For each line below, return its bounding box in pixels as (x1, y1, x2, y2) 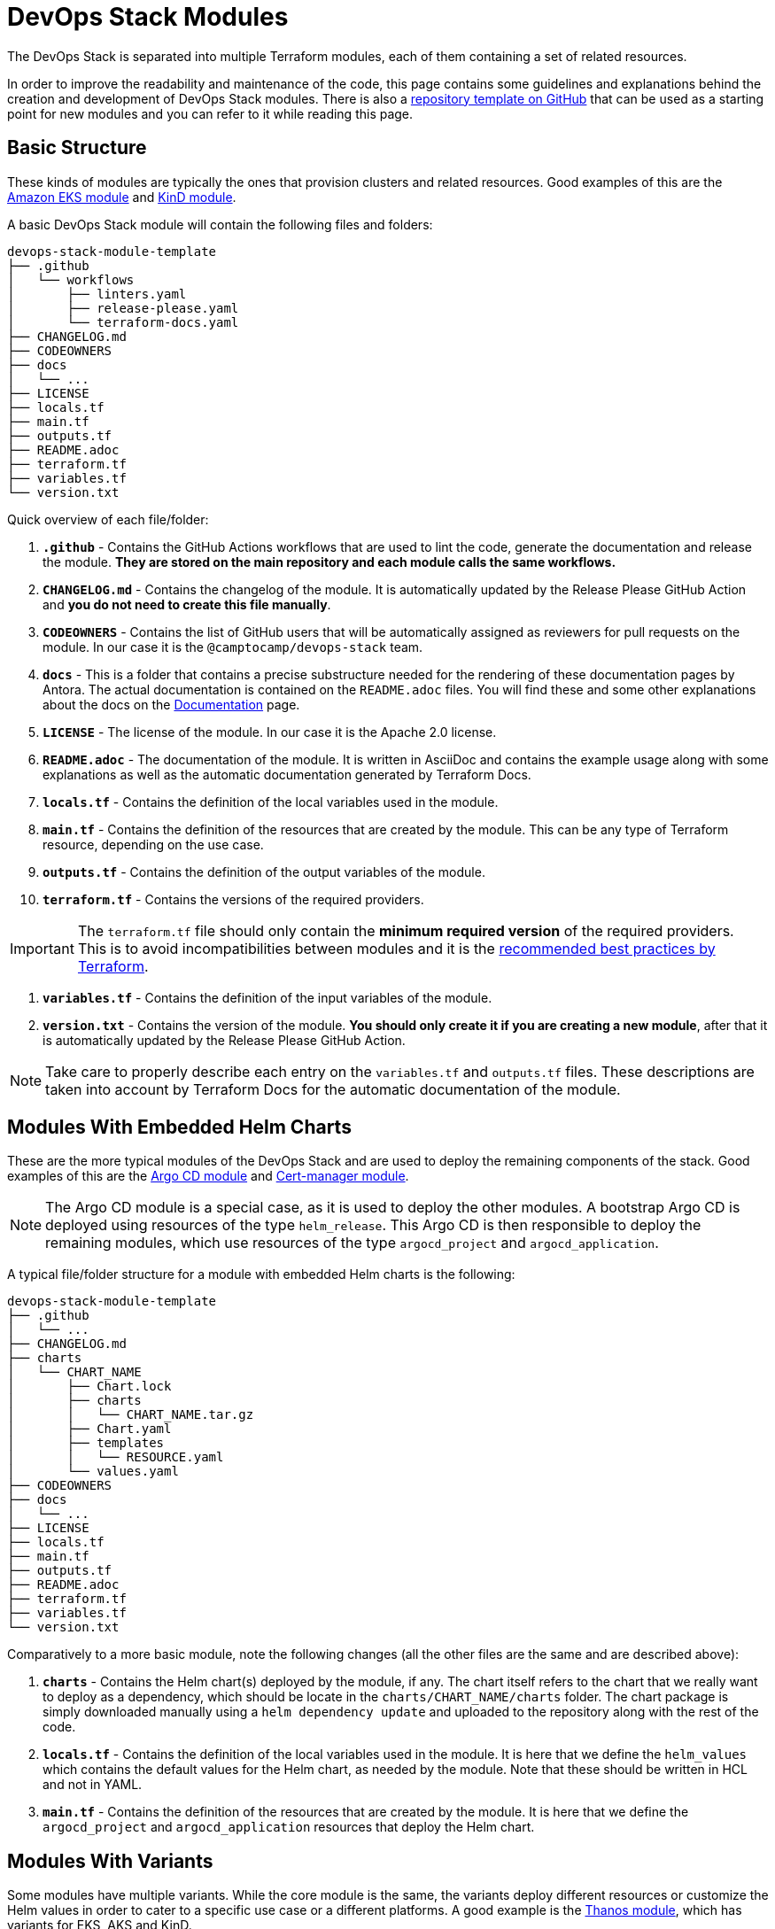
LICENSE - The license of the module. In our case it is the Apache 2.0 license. (43, 724, 497, 740)
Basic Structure (7, 136, 147, 159)
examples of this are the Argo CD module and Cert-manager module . (7, 1168, 409, 1184)
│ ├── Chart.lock (7, 1379, 172, 1394)
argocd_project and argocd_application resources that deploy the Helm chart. (43, 1819, 535, 1835)
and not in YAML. (43, 1777, 143, 1793)
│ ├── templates (7, 1436, 165, 1451)
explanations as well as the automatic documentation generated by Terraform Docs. (43, 766, 531, 782)
